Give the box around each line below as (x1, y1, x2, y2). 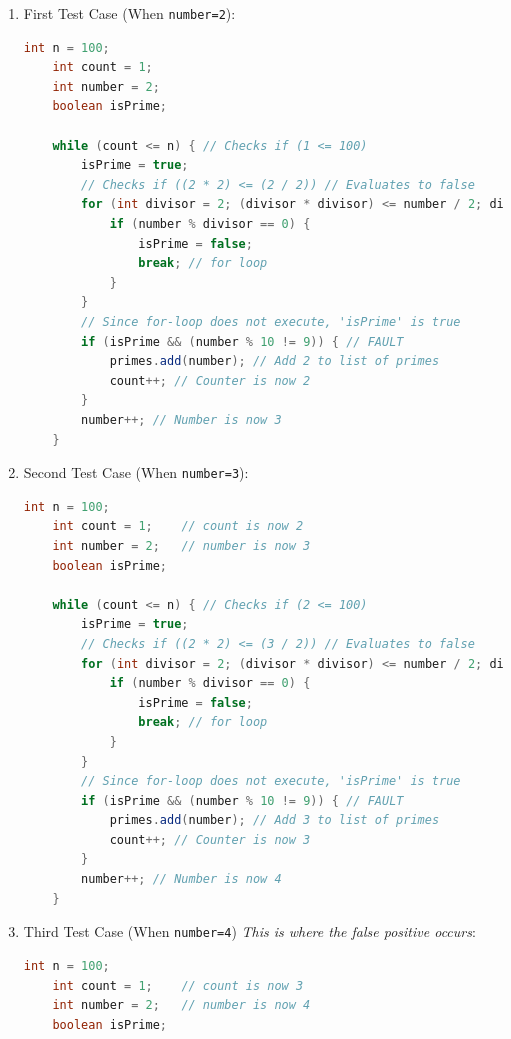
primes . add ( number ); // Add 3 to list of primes (109, 813, 440, 828)
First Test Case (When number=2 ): (23, 3, 236, 23)
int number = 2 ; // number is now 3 (52, 538, 311, 553)
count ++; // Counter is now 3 (109, 832, 311, 847)
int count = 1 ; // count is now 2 (52, 519, 304, 534)
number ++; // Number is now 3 (81, 412, 282, 427)
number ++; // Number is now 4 (81, 872, 282, 887)
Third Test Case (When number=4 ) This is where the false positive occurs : (23, 921, 476, 942)
